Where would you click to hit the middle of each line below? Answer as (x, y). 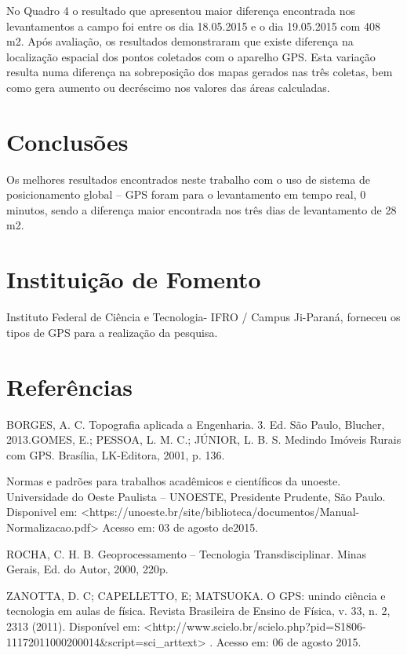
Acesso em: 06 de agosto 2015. (289, 641)
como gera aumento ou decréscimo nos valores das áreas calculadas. (168, 87)
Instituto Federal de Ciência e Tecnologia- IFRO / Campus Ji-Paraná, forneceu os (203, 317)
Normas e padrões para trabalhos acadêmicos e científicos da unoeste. (174, 481)
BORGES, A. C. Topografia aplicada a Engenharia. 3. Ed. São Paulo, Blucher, (196, 424)
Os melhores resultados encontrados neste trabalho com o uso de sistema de (188, 179)
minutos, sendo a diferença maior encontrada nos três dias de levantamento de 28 (202, 209)
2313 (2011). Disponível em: (73, 626)
